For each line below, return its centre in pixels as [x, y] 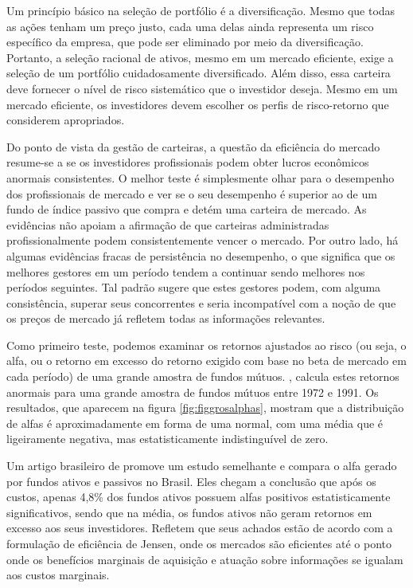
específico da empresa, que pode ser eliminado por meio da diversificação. [185, 42]
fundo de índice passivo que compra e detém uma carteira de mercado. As [187, 209]
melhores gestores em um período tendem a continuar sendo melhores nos [186, 271]
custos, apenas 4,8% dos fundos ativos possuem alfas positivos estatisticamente [199, 497]
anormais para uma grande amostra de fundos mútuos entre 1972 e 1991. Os [193, 392]
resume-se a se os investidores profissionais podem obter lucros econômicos [188, 162]
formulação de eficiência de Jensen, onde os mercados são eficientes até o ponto [199, 543]
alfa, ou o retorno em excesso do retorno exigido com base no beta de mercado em [206, 361]
